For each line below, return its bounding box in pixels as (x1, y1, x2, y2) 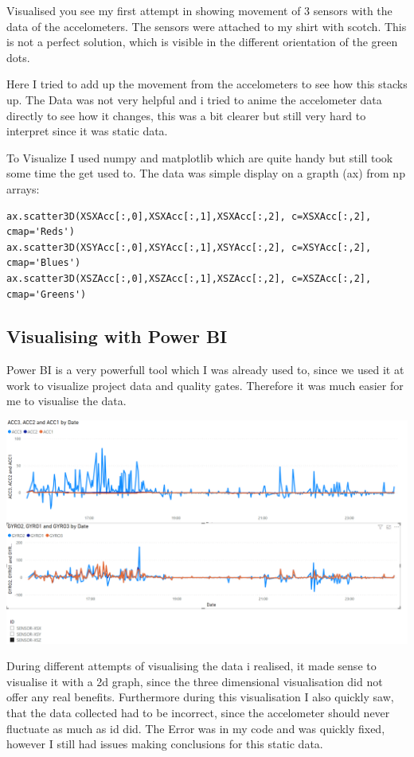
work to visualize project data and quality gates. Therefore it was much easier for (6, 377, 404, 393)
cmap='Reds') (6, 226, 75, 238)
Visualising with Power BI (6, 324, 228, 349)
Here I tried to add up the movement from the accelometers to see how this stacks (6, 76, 408, 92)
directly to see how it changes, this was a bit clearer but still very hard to (6, 107, 366, 123)
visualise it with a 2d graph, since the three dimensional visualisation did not (6, 673, 383, 689)
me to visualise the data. (6, 392, 127, 409)
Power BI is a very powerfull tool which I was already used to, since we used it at (6, 361, 404, 378)
